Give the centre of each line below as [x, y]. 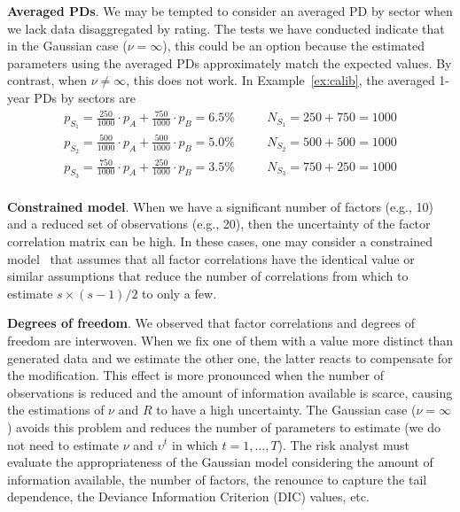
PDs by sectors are [85, 97]
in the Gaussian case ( [67, 46]
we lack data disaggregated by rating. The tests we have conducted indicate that [226, 28]
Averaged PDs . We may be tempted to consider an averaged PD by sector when [230, 11]
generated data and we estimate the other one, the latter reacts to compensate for [230, 357]
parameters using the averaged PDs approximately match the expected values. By [230, 62]
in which [195, 444]
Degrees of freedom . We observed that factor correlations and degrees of [211, 323]
